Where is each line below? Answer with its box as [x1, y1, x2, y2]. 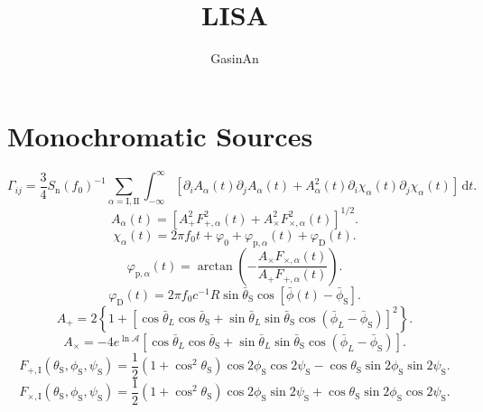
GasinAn [210, 49, 259, 68]
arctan [197, 259, 233, 273]
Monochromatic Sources [7, 117, 313, 154]
